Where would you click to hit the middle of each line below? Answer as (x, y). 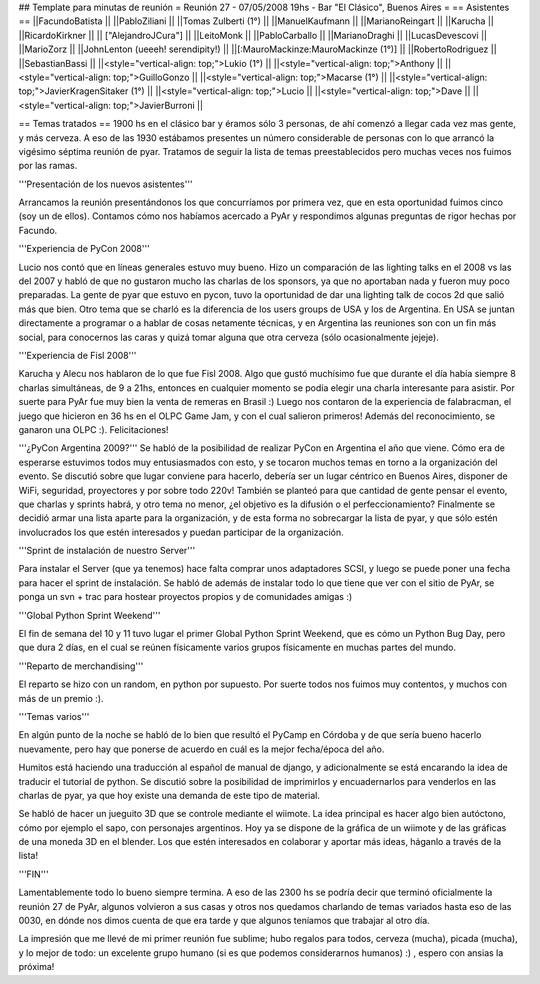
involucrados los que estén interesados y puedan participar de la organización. (181, 532)
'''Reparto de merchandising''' (81, 666)
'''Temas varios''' (54, 716)
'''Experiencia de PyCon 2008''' (84, 249)
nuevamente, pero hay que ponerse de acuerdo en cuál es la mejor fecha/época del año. (201, 749)
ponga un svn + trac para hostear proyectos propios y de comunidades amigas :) (185, 597)
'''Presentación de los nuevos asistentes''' (106, 184)
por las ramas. (48, 166)
